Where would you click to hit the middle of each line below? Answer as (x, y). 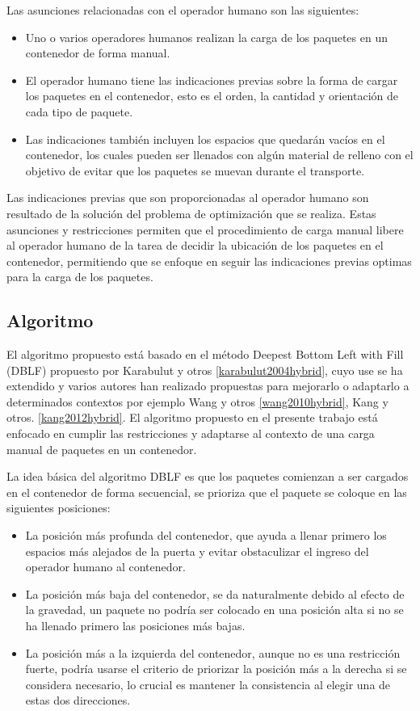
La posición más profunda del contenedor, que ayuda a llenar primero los (206, 535)
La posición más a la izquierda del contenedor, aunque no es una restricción (213, 652)
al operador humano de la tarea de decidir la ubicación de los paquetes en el (195, 245)
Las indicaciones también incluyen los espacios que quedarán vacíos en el (205, 139)
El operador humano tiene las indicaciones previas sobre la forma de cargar (212, 80)
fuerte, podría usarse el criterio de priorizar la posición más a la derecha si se (216, 669)
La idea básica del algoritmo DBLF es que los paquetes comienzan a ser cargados (208, 476)
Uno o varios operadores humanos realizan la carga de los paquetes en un (206, 37)
